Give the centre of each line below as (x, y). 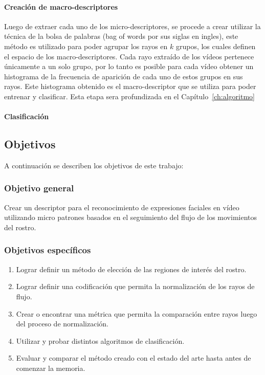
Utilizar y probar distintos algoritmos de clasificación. (100, 340)
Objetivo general (39, 188)
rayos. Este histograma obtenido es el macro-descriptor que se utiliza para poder (130, 86)
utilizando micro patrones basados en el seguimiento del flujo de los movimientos (131, 217)
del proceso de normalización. (62, 324)
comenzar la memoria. (51, 368)
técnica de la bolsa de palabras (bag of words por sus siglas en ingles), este (121, 36)
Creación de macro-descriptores (61, 6)
